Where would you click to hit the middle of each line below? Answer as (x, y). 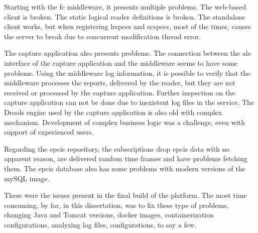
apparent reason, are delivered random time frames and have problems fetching (126, 158)
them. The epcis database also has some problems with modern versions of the (125, 168)
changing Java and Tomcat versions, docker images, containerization (109, 215)
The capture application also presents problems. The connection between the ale (127, 53)
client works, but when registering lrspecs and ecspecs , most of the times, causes (127, 26)
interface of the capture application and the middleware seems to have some (121, 63)
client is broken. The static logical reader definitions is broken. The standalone (125, 16)
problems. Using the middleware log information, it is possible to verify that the (127, 73)
